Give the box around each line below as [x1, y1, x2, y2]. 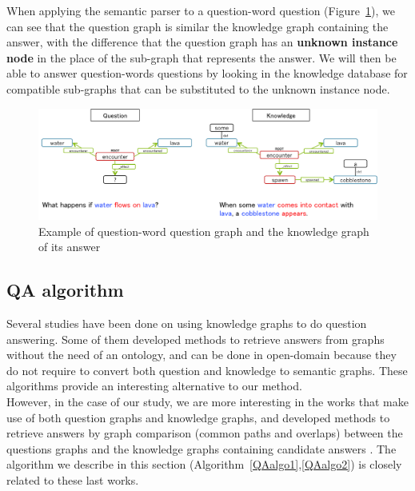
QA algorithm [6, 277, 124, 302]
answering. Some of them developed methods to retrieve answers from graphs [6, 330, 385, 347]
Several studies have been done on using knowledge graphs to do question [6, 315, 367, 332]
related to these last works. [6, 472, 139, 489]
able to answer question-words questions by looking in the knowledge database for [6, 65, 408, 82]
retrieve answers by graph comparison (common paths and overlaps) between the [6, 425, 403, 441]
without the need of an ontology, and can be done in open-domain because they [6, 346, 397, 363]
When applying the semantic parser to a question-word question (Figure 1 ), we [6, 2, 395, 18]
